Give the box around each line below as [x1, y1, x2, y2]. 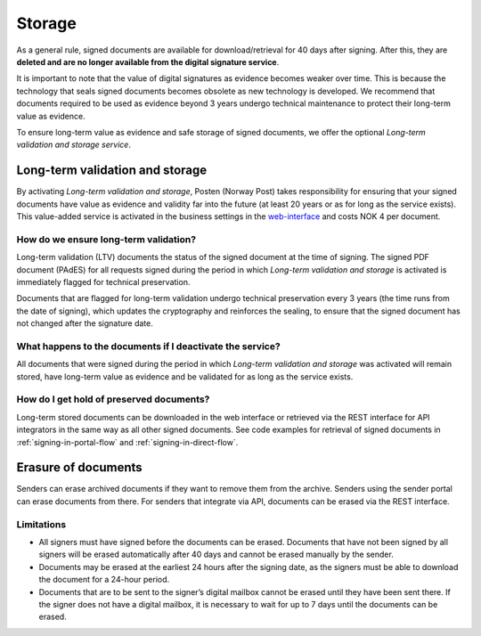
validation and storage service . [16, 139, 131, 151]
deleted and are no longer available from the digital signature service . [16, 56, 280, 67]
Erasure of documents [16, 460, 143, 476]
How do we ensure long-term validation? [16, 232, 196, 245]
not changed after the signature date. [16, 318, 153, 329]
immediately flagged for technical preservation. [16, 276, 191, 287]
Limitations [16, 518, 67, 530]
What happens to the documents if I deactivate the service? [16, 339, 281, 352]
